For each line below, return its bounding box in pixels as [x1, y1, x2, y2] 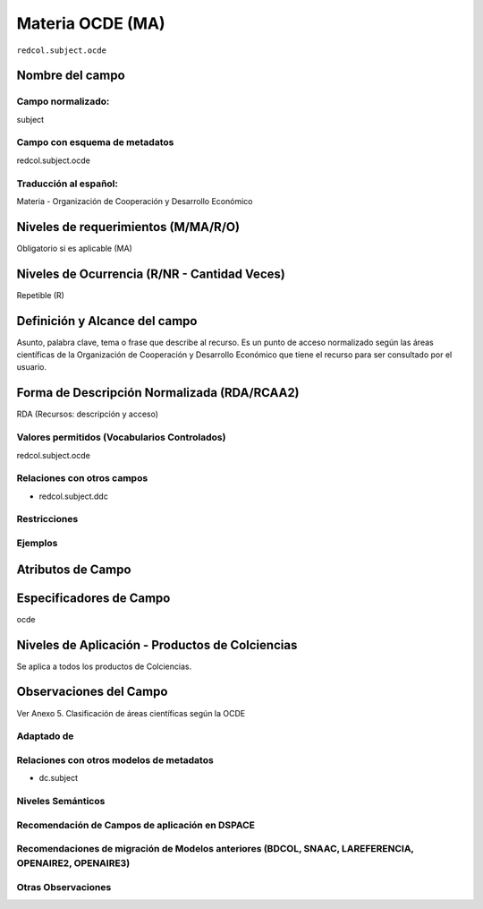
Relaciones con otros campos [16, 472, 148, 485]
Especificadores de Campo [16, 590, 171, 605]
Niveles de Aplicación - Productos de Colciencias [16, 637, 298, 653]
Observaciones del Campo [16, 684, 168, 699]
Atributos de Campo [16, 562, 131, 577]
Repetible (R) [16, 289, 64, 300]
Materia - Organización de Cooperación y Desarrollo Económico [16, 195, 253, 206]
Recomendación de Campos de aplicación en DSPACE [16, 819, 255, 831]
